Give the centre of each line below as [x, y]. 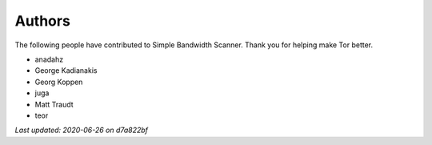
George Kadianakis [66, 70]
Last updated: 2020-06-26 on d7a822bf [81, 130]
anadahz [49, 59]
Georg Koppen [59, 82]
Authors [43, 21]
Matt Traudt [54, 104]
